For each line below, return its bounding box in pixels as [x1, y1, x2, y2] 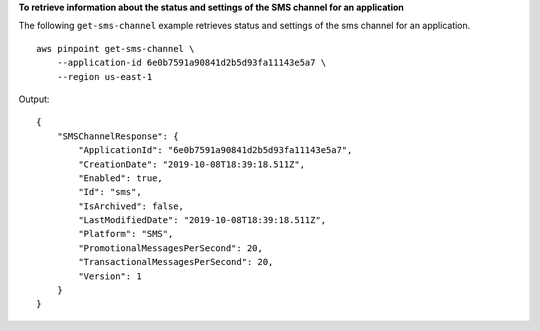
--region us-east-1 [56, 71, 153, 82]
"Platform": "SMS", [78, 228, 174, 240]
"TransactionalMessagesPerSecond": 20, [78, 256, 274, 268]
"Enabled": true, [78, 172, 164, 184]
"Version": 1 [78, 270, 142, 282]
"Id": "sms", [78, 186, 142, 198]
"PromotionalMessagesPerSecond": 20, [78, 242, 264, 254]
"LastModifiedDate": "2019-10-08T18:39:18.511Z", [78, 215, 327, 226]
